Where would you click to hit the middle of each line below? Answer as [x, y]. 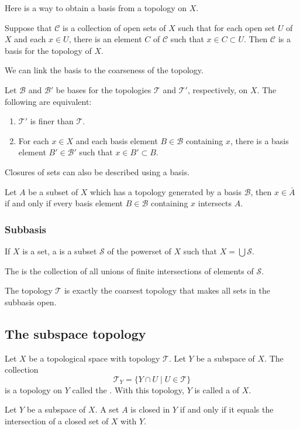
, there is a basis [259, 140]
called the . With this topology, [128, 389]
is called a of [217, 389]
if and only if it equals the [227, 409]
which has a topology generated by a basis [166, 191]
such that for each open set [227, 27]
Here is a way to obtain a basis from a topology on [96, 8]
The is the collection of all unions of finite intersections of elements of [129, 270]
